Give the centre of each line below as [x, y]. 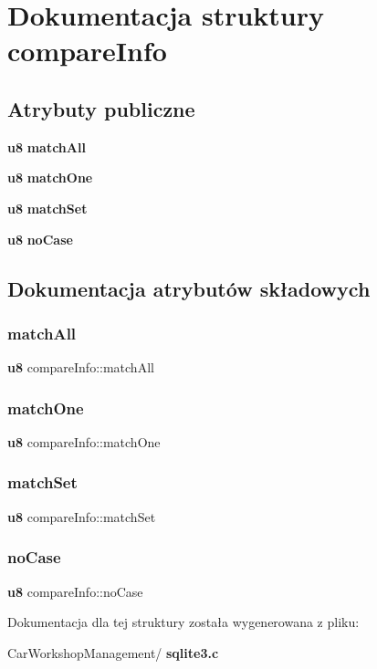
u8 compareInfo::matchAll [81, 367]
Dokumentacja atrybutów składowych [189, 288]
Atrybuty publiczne [101, 108]
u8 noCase [40, 239]
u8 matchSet [47, 208]
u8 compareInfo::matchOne [84, 441]
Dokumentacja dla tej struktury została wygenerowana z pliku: [183, 622]
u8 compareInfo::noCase [75, 591]
